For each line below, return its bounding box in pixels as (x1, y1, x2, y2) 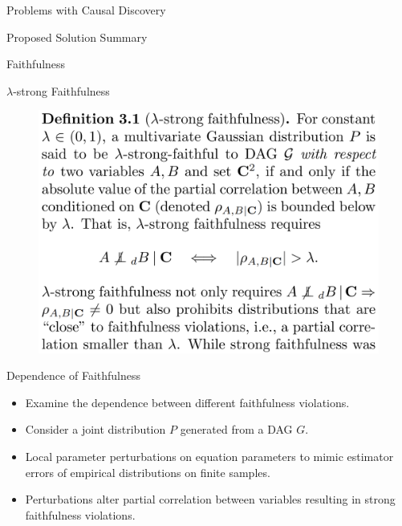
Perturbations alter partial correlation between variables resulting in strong (25, 491, 396, 508)
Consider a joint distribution (25, 421, 166, 438)
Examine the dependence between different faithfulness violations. (25, 393, 350, 410)
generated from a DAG (180, 421, 293, 438)
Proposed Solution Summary (6, 28, 148, 45)
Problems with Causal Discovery (6, 2, 166, 18)
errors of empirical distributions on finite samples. (25, 463, 270, 480)
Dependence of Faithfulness (6, 367, 141, 384)
